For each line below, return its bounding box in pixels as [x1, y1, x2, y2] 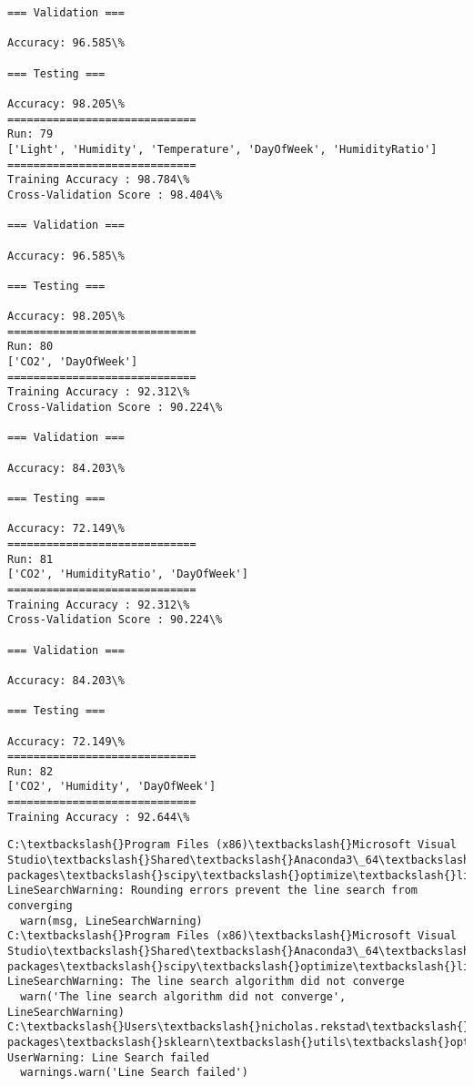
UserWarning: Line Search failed [7, 1050, 209, 1064]
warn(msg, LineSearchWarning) [20, 914, 203, 927]
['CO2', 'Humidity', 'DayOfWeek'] [7, 780, 216, 794]
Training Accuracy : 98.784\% [7, 173, 190, 187]
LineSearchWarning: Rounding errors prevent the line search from [7, 884, 418, 897]
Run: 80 [7, 340, 54, 353]
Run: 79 [7, 128, 54, 141]
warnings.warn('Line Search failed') [20, 1066, 248, 1080]
